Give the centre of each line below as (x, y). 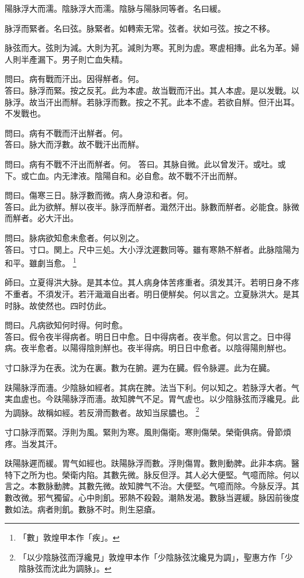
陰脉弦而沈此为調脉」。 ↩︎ (65, 568)
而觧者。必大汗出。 (42, 218)
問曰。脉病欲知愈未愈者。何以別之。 (74, 237)
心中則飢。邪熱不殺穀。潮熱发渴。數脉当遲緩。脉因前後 (184, 497)
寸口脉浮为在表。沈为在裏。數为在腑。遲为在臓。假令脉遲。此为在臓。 (140, 367)
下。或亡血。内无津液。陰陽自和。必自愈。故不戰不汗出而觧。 (123, 175)
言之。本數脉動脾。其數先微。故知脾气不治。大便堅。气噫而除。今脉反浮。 (148, 486)
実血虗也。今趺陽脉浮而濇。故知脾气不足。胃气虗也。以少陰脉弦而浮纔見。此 (152, 399)
